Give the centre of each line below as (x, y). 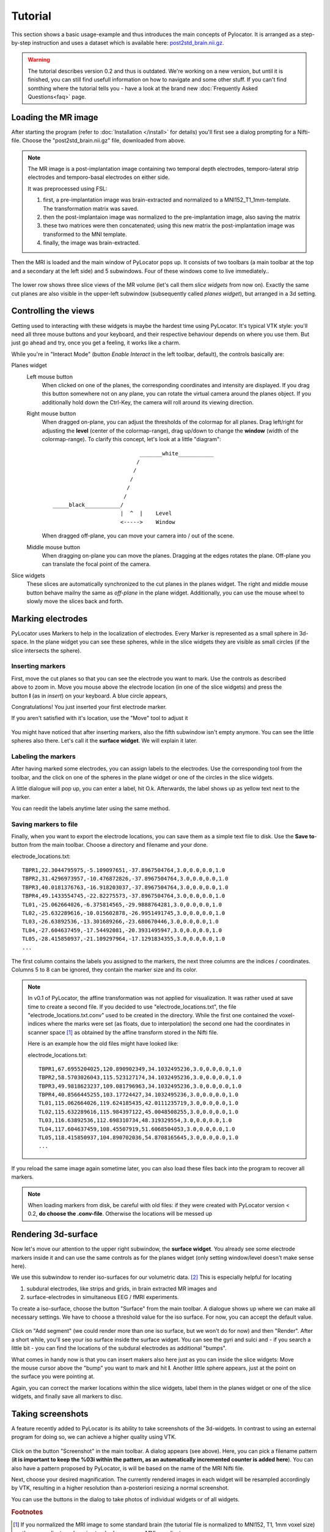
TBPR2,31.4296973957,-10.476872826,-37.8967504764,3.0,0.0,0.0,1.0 (125, 879)
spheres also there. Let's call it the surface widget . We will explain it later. (105, 741)
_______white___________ (177, 453)
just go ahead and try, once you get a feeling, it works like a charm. (96, 343)
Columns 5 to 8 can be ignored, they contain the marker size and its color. (105, 970)
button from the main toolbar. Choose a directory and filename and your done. (110, 845)
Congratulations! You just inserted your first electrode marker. (89, 707)
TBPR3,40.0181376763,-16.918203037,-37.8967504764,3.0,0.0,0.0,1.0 (125, 887)
